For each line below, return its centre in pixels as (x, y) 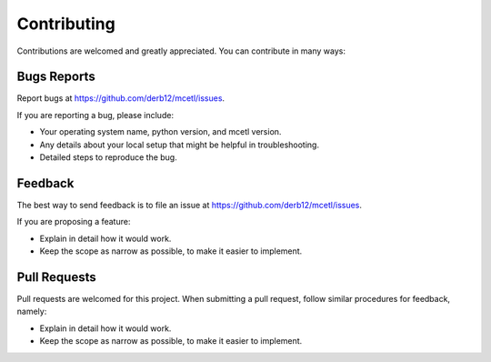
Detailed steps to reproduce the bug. (108, 157)
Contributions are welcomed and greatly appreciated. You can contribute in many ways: (181, 51)
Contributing (66, 24)
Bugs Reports (56, 77)
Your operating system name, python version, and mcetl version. (160, 132)
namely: (32, 312)
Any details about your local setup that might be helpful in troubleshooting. (180, 145)
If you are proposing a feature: (74, 222)
